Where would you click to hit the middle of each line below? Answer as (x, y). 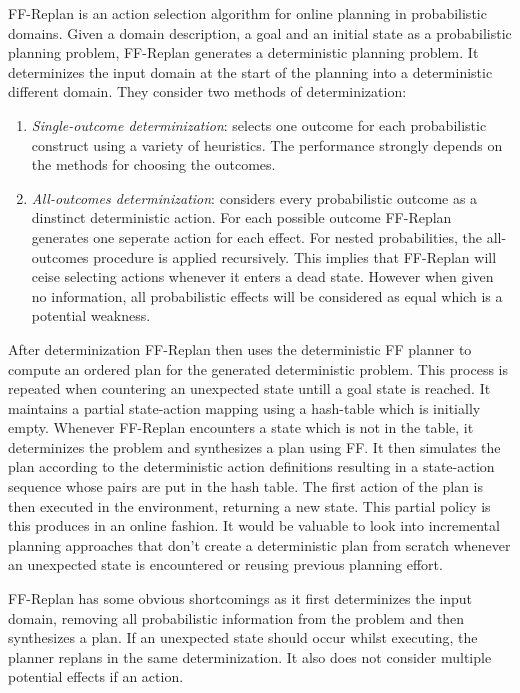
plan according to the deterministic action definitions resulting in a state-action (251, 466)
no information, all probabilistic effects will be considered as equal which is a (267, 295)
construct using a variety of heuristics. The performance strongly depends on (267, 144)
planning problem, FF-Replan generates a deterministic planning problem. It (243, 52)
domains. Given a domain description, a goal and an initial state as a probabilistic (260, 32)
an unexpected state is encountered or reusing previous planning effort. (225, 564)
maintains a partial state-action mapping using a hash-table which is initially (244, 407)
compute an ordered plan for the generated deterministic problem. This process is (258, 368)
